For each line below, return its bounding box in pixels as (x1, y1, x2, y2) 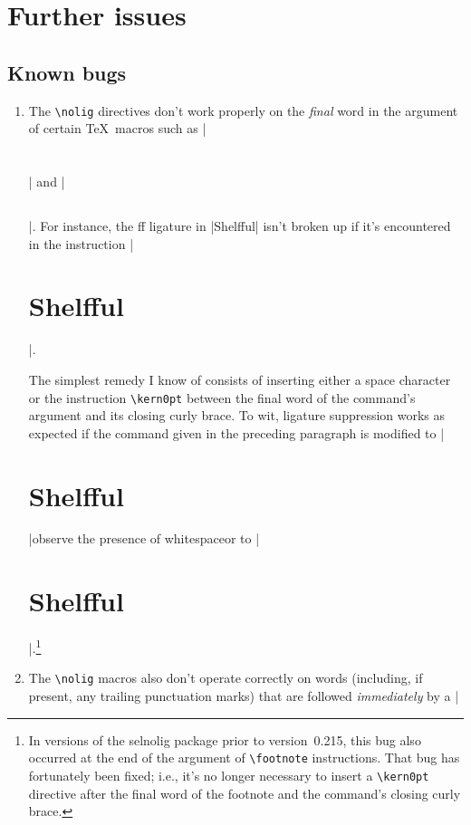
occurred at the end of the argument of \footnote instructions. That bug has (28, 748, 460, 767)
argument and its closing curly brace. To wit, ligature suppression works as (28, 406, 446, 425)
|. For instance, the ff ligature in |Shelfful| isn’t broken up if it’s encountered (28, 216, 451, 235)
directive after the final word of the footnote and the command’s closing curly (28, 783, 461, 802)
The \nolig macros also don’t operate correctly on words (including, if (28, 668, 423, 687)
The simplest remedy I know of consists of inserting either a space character (28, 369, 451, 389)
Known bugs (7, 58, 127, 86)
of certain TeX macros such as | (28, 119, 207, 138)
